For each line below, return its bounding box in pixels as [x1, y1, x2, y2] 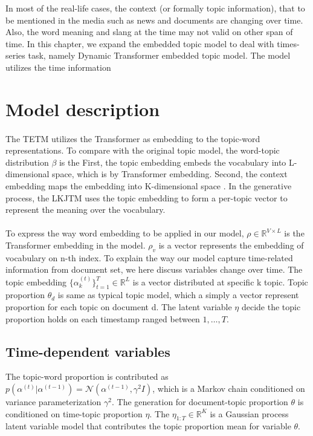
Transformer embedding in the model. [5, 238, 146, 251]
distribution [5, 155, 49, 168]
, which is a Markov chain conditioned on [152, 382, 305, 395]
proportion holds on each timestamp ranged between [5, 312, 200, 325]
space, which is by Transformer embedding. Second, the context [52, 168, 288, 180]
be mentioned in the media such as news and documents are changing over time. [5, 13, 303, 26]
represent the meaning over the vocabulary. [5, 203, 166, 216]
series [5, 49, 25, 62]
